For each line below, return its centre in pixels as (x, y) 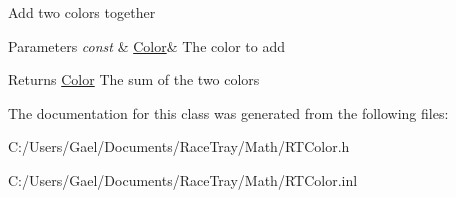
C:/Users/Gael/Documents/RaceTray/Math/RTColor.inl (183, 179)
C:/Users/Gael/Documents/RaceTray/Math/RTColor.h (179, 146)
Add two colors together (82, 12)
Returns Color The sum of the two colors (134, 79)
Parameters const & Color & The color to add (146, 45)
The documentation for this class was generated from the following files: (228, 112)
